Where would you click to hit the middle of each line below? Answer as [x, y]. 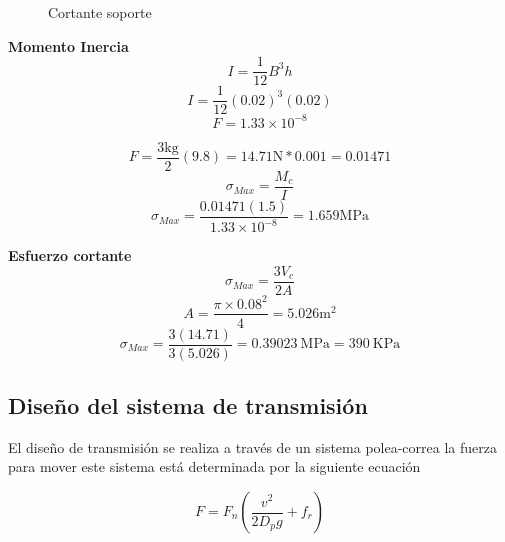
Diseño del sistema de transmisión [188, 405]
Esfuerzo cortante [70, 255]
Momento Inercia [68, 45]
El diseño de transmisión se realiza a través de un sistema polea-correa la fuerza [252, 446]
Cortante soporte [100, 12]
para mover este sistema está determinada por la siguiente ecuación [214, 466]
